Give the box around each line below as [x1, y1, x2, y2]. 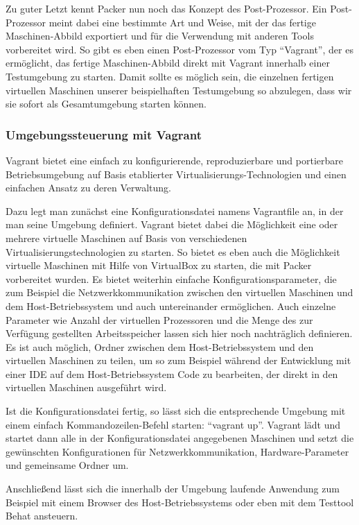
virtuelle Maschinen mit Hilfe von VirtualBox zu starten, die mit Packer [6, 258, 312, 273]
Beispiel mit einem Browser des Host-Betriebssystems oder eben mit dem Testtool [6, 494, 354, 509]
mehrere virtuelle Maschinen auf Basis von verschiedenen [6, 230, 247, 245]
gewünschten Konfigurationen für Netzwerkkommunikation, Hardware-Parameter [6, 444, 349, 458]
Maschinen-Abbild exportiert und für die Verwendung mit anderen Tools [6, 28, 314, 43]
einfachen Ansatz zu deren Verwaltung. [6, 180, 171, 195]
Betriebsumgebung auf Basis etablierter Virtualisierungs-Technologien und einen [6, 166, 347, 181]
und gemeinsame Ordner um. [6, 458, 129, 472]
